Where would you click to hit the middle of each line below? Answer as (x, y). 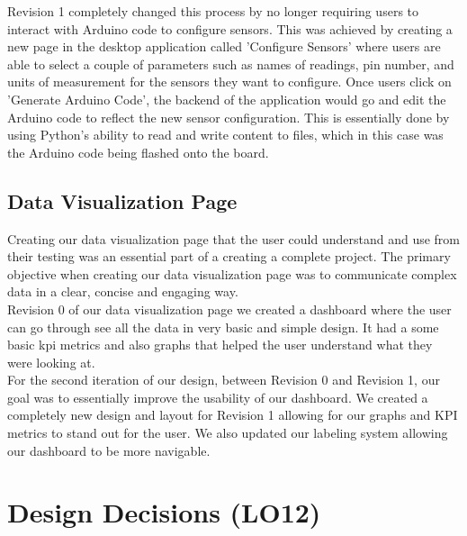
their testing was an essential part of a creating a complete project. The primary (229, 256)
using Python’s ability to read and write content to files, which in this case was (225, 135)
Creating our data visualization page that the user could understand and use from (233, 238)
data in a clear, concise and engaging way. (123, 291)
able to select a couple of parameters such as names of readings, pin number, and (231, 64)
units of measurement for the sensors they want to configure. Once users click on (229, 82)
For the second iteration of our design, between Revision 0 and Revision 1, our (224, 380)
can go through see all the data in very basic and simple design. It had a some (223, 327)
